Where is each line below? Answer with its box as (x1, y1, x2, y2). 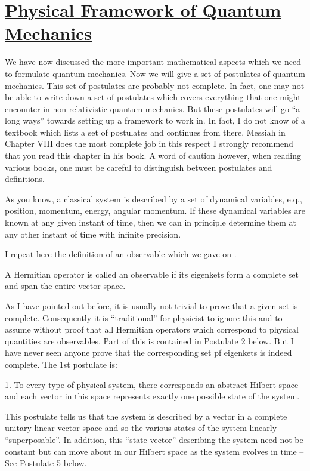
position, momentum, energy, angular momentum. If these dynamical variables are (5, 204, 305, 217)
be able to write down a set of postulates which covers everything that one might (5, 91, 301, 103)
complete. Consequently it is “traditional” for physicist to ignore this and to (5, 311, 283, 324)
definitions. (5, 173, 45, 185)
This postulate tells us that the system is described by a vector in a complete (5, 410, 287, 422)
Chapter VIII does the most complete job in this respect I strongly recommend (5, 137, 293, 150)
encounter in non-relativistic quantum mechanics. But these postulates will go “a (5, 102, 300, 115)
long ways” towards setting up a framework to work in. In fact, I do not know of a (5, 114, 305, 127)
